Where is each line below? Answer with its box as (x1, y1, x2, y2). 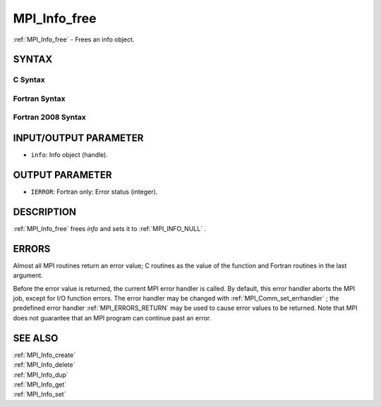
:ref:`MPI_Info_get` (13, 380, 67, 389)
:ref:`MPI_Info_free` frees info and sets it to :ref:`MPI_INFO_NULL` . (13, 224, 207, 232)
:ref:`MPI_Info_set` (13, 390, 66, 399)
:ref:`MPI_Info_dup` (13, 370, 68, 379)
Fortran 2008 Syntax (13, 113, 86, 123)
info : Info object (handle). (30, 151, 109, 159)
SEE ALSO (13, 332, 59, 344)
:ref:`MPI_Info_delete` (13, 361, 75, 369)
